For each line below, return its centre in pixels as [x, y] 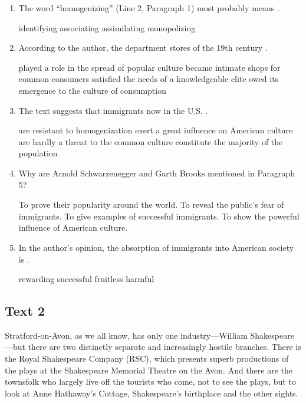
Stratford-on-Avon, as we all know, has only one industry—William [126, 335]
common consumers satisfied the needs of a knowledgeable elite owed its [149, 79]
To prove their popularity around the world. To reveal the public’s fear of [151, 204]
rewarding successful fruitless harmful [86, 279]
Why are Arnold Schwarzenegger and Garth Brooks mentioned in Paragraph [157, 173]
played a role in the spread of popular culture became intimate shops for [149, 67]
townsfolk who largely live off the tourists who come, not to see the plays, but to [150, 381]
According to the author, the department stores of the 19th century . [143, 47]
